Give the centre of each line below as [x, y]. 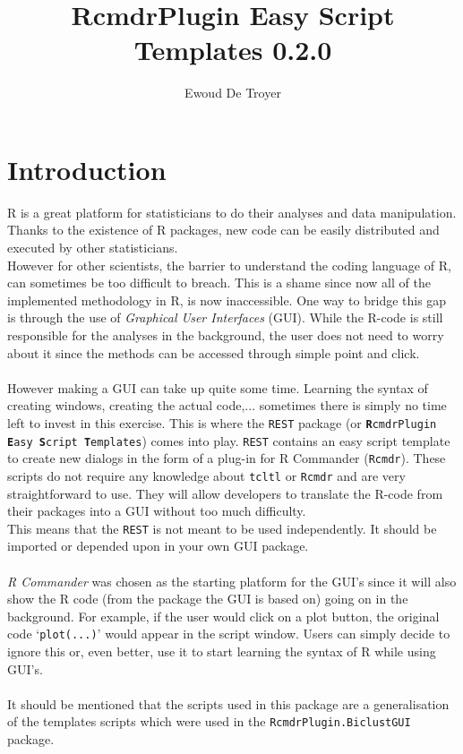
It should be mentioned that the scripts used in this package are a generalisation [228, 703]
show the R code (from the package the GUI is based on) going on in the [208, 599]
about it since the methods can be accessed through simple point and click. [214, 352]
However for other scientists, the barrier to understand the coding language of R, [229, 265]
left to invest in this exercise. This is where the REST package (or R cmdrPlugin [222, 422]
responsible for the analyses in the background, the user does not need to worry [226, 335]
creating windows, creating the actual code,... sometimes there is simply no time [227, 405]
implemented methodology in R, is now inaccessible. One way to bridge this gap [227, 300]
